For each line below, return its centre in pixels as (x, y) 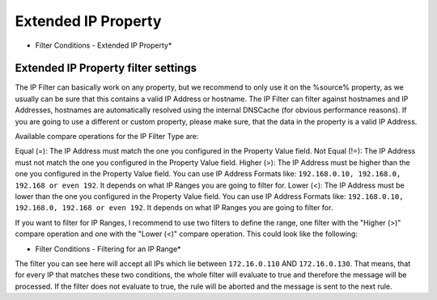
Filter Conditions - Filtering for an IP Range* (108, 249)
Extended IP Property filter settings (106, 68)
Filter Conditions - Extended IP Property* (104, 45)
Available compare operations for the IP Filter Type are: (107, 137)
